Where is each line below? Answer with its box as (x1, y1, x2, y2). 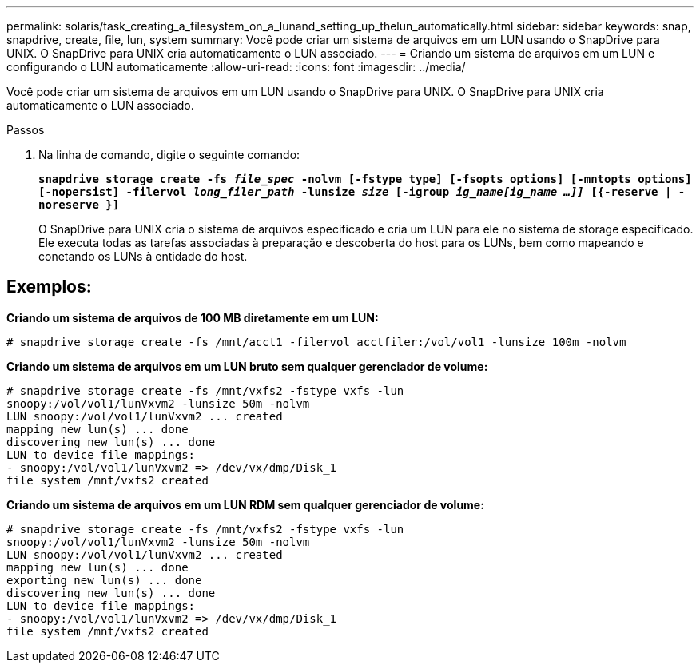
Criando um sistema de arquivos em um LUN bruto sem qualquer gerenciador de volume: (6, 359, 488, 373)
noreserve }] (38, 198, 120, 211)
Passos (6, 123, 45, 137)
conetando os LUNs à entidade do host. (38, 249, 248, 263)
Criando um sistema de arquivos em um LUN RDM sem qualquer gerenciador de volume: (6, 497, 484, 512)
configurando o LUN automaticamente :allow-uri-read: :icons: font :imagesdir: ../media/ (6, 60, 466, 74)
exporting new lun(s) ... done (6, 573, 202, 587)
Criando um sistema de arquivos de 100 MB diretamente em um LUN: (6, 310, 379, 325)
